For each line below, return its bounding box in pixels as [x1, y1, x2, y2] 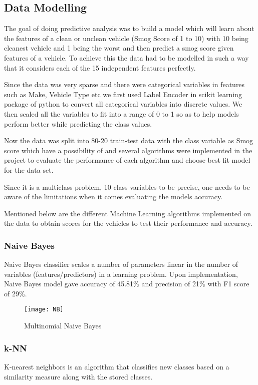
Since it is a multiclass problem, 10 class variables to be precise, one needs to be [4, 181, 250, 192]
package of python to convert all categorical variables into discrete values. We [4, 99, 242, 109]
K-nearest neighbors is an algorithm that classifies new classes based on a [4, 361, 229, 371]
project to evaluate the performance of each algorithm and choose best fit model [4, 155, 250, 165]
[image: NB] [24, 306, 64, 313]
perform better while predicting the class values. [4, 118, 152, 129]
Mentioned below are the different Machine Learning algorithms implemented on [4, 208, 251, 218]
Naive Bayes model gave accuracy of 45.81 [4, 278, 134, 289]
